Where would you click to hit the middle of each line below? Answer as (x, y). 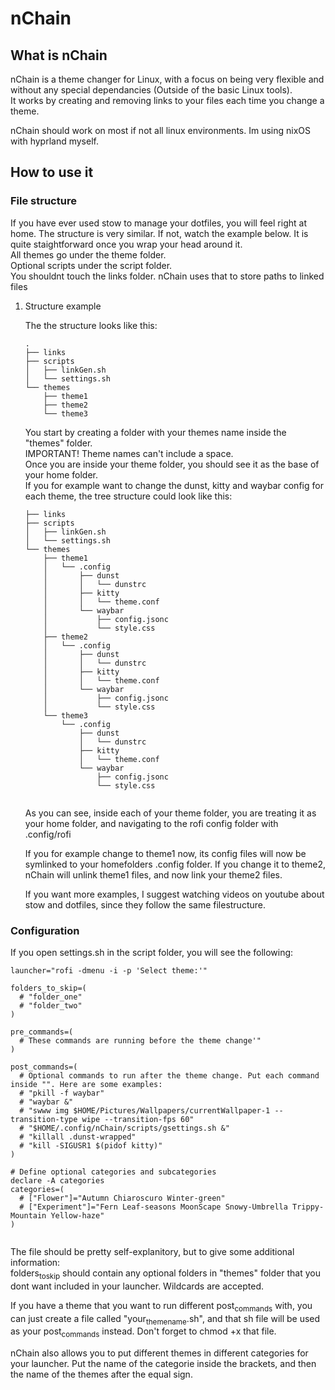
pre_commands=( (42, 1032)
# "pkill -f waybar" (62, 1093)
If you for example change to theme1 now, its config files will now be (165, 853)
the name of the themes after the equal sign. (101, 1374)
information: (35, 1262)
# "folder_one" (51, 997)
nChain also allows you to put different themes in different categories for (159, 1353)
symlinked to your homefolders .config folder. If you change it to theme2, (175, 864)
